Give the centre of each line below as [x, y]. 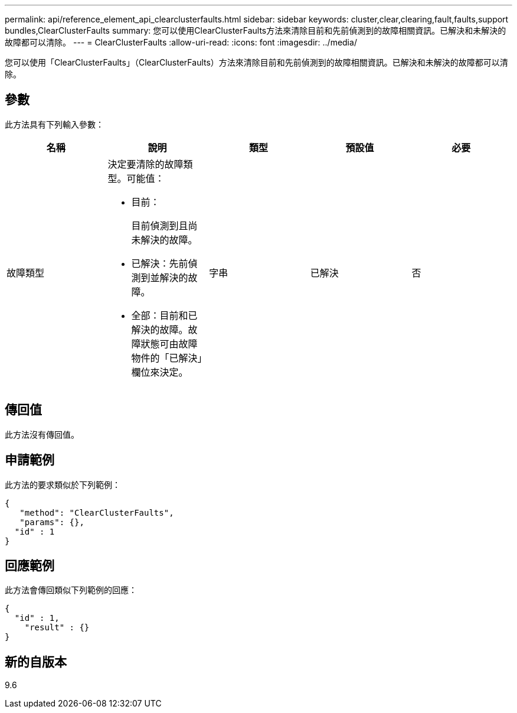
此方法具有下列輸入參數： [54, 124]
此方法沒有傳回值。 [42, 434]
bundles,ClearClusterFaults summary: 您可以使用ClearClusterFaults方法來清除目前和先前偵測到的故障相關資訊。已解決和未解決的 [256, 30]
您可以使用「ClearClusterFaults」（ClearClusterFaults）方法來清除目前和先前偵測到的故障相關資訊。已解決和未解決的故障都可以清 [256, 62]
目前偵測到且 [160, 225]
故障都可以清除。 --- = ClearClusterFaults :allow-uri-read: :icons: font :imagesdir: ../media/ [181, 42]
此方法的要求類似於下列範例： [63, 484]
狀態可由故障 [169, 344]
